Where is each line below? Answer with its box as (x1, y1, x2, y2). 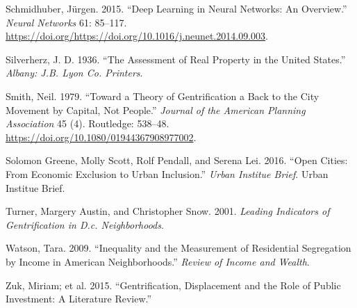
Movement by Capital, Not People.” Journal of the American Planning (6, 102, 306, 117)
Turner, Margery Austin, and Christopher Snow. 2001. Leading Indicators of (6, 204, 330, 218)
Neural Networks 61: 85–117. (6, 15, 127, 29)
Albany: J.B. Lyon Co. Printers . (6, 65, 143, 80)
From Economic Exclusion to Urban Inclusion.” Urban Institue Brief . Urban (6, 166, 329, 181)
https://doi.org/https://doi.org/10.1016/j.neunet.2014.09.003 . (6, 29, 268, 43)
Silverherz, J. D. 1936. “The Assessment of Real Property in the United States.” (6, 51, 346, 66)
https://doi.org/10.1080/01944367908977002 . (6, 129, 197, 144)
